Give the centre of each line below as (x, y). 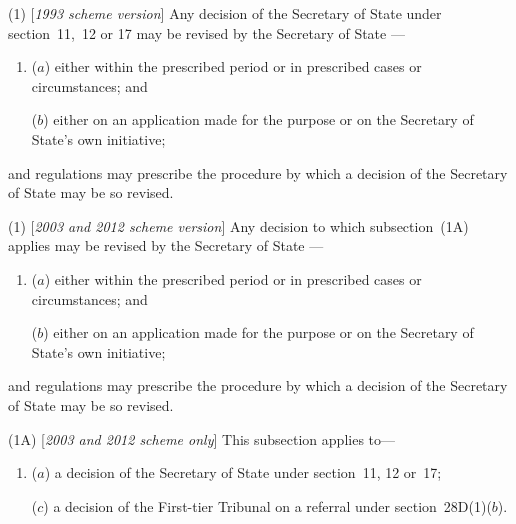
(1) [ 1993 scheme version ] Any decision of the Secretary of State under (225, 13)
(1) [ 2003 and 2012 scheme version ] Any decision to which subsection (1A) (238, 225)
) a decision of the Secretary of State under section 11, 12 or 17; (243, 472)
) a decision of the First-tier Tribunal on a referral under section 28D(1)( (267, 505)
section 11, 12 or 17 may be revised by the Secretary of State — (206, 32)
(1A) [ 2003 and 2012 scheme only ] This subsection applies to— (202, 438)
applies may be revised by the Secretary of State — (166, 245)
